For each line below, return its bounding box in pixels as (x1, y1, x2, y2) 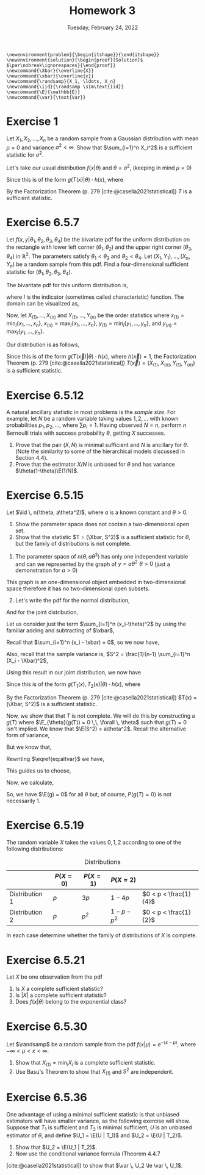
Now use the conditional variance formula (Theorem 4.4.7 (15, 1150, 160, 1157)
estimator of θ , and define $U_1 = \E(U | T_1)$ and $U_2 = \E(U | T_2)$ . (6, 1132, 183, 1139)
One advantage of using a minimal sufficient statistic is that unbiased (6, 1111, 180, 1118)
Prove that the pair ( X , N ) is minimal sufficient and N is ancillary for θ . (15, 441, 189, 449)
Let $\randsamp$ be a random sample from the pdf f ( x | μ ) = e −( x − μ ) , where (6, 1040, 196, 1048)
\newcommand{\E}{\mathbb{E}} (6, 89, 81, 95)
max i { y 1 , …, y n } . (6, 327, 45, 336)
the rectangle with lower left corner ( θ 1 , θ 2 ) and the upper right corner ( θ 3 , (6, 243, 193, 252)
